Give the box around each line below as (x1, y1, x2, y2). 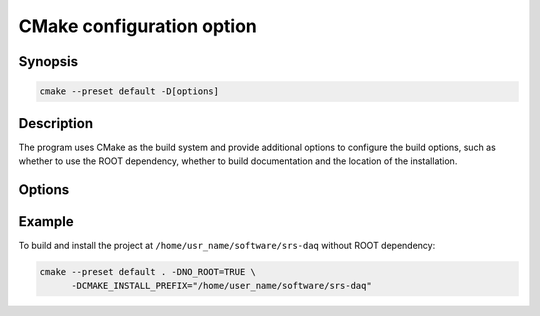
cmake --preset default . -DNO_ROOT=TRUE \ (39, 266, 257, 277)
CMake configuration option (18, 15, 257, 37)
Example (18, 213, 74, 230)
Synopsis (18, 53, 79, 70)
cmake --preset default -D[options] (39, 86, 220, 97)
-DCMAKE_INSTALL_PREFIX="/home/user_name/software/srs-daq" (71, 280, 372, 292)
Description (18, 115, 94, 132)
